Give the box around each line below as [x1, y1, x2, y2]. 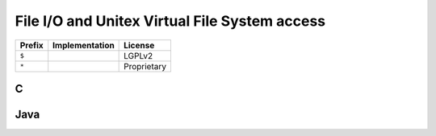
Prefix [19, 39, 44, 51]
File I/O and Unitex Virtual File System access [15, 12, 326, 30]
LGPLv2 [124, 50, 153, 61]
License [124, 39, 155, 51]
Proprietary [124, 60, 167, 72]
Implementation [52, 39, 115, 51]
